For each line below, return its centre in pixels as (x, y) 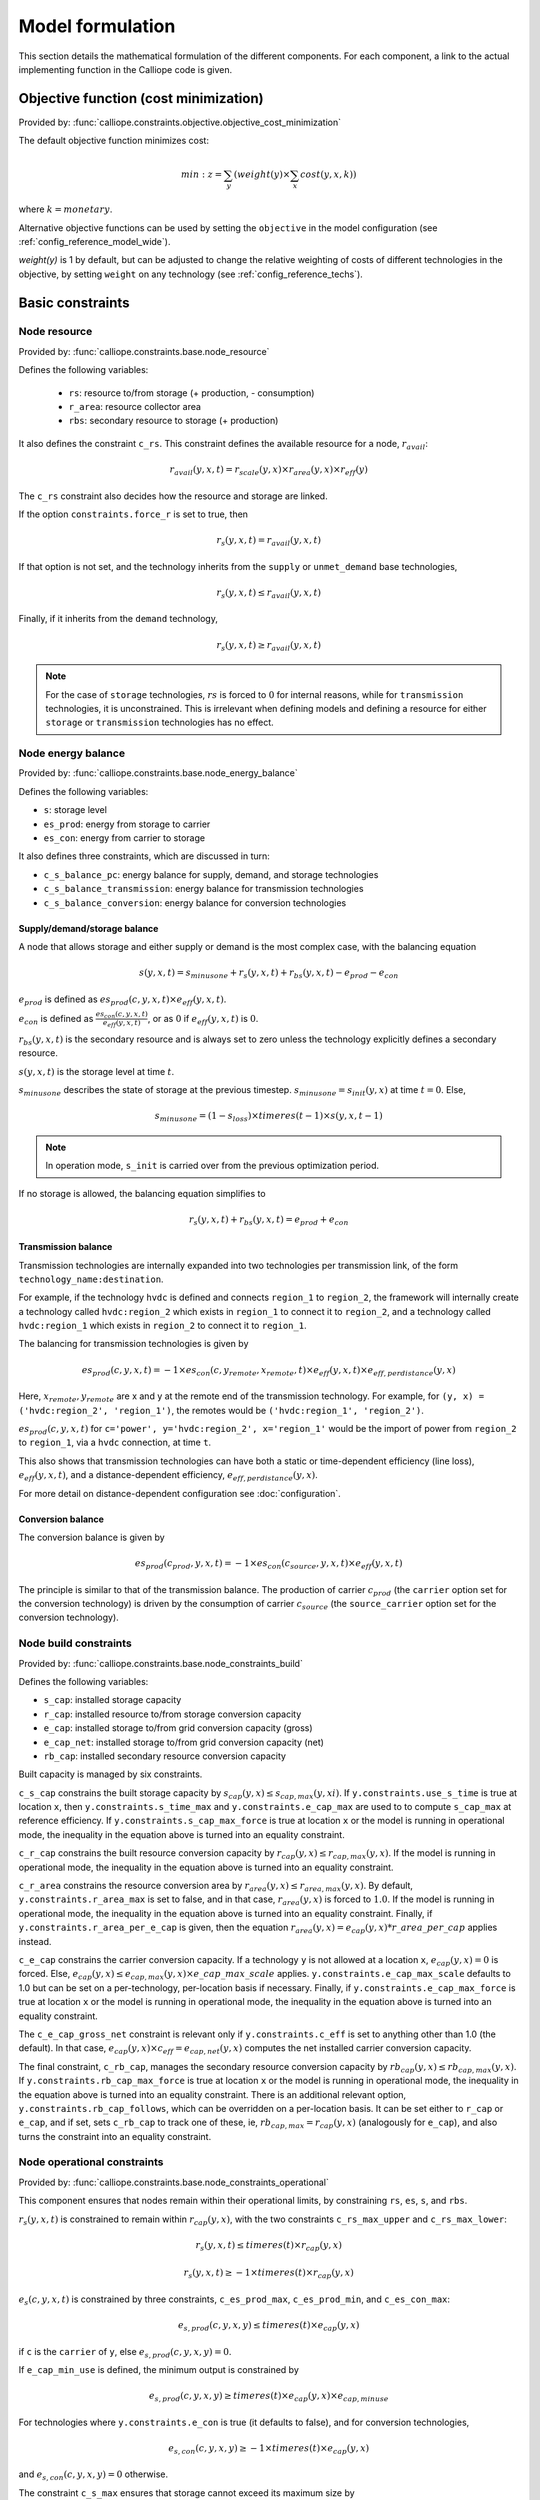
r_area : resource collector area (135, 407)
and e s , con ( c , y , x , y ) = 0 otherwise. (93, 2475)
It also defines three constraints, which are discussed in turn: (144, 856)
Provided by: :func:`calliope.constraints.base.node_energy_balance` (158, 773)
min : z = (201, 174)
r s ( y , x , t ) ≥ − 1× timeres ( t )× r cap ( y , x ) (268, 2274)
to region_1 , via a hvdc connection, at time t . (115, 1442)
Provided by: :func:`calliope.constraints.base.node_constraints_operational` (173, 2182)
